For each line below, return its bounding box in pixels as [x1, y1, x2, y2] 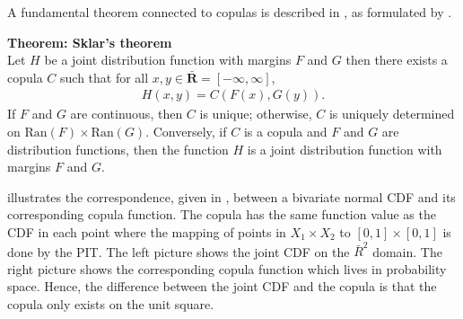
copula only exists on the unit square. [7, 295, 214, 314]
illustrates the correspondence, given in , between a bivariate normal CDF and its [7, 187, 456, 206]
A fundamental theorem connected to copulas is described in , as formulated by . [7, 3, 452, 21]
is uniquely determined [328, 104, 455, 123]
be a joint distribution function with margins [44, 50, 292, 69]
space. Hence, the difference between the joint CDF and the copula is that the [7, 277, 437, 296]
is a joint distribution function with [247, 139, 442, 158]
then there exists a [345, 50, 448, 69]
